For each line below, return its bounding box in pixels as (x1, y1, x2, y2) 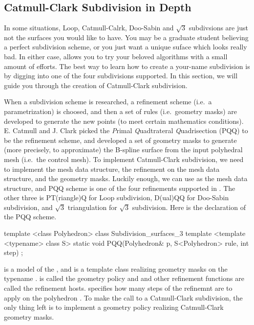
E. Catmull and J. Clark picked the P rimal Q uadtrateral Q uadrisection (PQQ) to (4, 125, 248, 136)
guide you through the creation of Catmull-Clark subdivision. (4, 80, 188, 90)
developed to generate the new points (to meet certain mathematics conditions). (4, 116, 244, 126)
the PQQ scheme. (4, 211, 57, 222)
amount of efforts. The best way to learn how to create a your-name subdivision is (4, 61, 250, 71)
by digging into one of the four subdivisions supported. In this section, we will (4, 70, 238, 81)
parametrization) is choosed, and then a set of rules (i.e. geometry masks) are (4, 106, 237, 116)
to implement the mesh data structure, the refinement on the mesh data (4, 163, 220, 174)
